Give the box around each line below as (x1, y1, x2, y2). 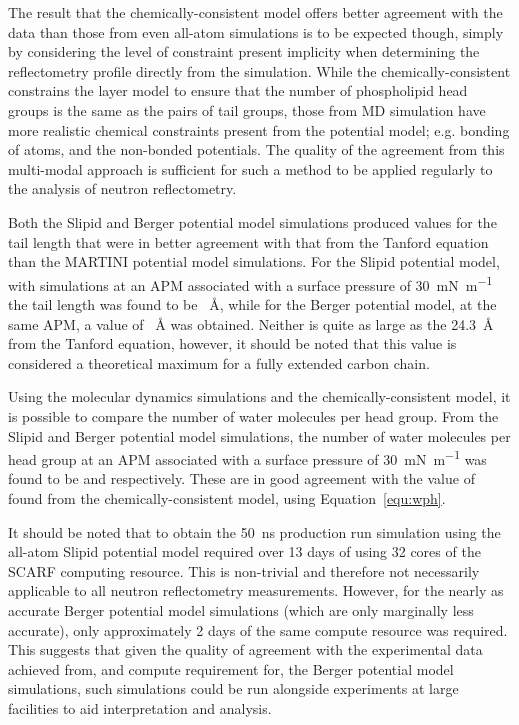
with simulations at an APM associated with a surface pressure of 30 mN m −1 (8, 271, 493, 295)
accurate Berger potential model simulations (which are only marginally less (8, 599, 474, 620)
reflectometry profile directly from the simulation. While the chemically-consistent (8, 60, 511, 81)
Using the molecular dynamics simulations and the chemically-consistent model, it (8, 386, 511, 407)
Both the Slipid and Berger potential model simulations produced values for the (8, 211, 497, 232)
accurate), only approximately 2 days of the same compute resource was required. (8, 619, 508, 640)
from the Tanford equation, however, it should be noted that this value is (8, 333, 457, 354)
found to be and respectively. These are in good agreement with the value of (8, 468, 475, 489)
